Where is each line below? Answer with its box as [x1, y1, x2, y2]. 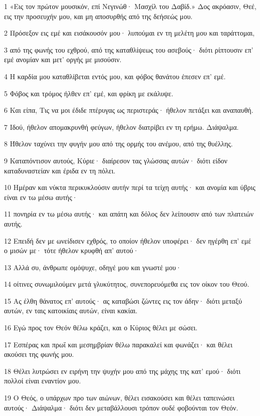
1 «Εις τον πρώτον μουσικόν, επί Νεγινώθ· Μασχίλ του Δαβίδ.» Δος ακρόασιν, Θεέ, [4, 1, 256, 11]
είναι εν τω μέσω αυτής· [4, 191, 78, 202]
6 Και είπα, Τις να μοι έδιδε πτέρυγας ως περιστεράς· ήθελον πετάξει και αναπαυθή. [4, 105, 253, 115]
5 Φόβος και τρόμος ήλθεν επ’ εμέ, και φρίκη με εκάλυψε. [4, 88, 173, 98]
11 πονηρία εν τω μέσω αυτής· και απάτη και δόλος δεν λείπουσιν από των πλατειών [4, 209, 254, 219]
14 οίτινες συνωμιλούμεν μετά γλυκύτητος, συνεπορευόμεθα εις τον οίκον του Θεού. [4, 279, 249, 289]
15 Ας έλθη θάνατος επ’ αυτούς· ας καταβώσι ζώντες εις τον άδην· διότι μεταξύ [4, 295, 242, 306]
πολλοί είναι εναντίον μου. [4, 375, 81, 386]
